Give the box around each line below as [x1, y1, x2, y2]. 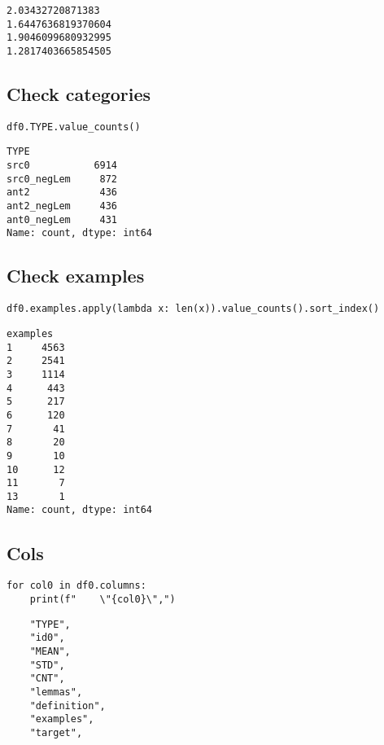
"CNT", [29, 673, 65, 685]
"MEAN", [29, 645, 71, 657]
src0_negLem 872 [7, 173, 118, 185]
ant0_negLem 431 [7, 213, 118, 226]
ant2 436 [7, 186, 118, 199]
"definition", [29, 699, 106, 712]
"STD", [29, 659, 65, 671]
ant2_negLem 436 [7, 200, 118, 213]
